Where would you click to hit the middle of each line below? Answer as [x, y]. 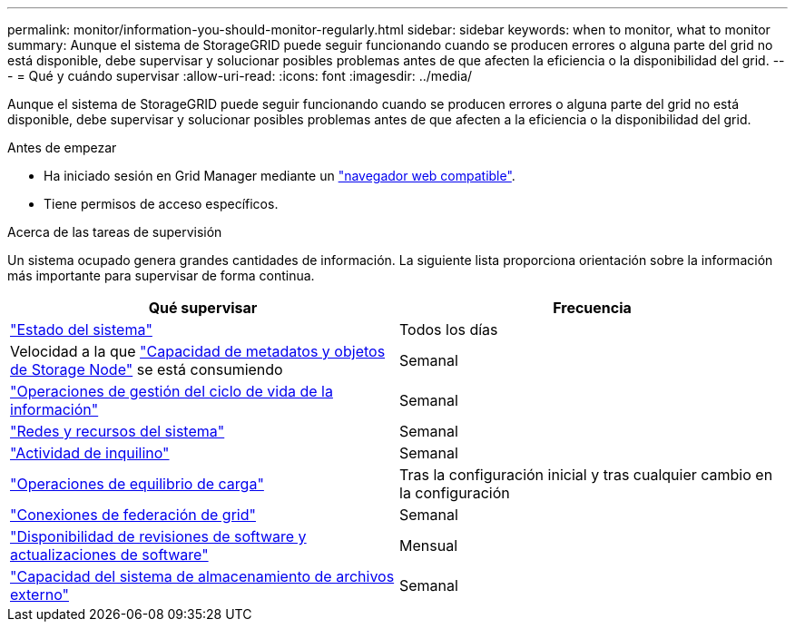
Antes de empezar [62, 147]
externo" [39, 595]
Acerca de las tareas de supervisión [115, 232]
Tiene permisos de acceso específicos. [161, 204]
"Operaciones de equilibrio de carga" [137, 484]
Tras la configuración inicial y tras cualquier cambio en [586, 475]
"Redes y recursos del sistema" [118, 431]
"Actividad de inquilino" [90, 453]
